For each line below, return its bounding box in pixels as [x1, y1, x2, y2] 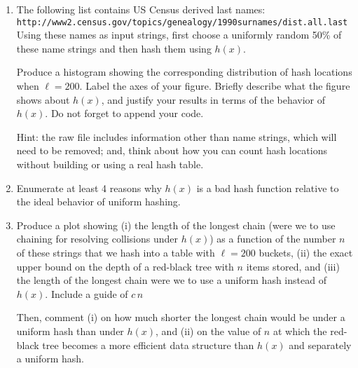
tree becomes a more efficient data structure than [42, 337, 254, 352]
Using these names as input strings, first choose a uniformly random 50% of [16, 27, 342, 42]
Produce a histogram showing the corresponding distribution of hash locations [16, 64, 352, 79]
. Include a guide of [45, 286, 128, 301]
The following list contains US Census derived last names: [16, 2, 266, 16]
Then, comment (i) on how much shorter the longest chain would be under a [16, 310, 345, 325]
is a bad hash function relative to [196, 180, 339, 195]
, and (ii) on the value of [156, 323, 261, 338]
